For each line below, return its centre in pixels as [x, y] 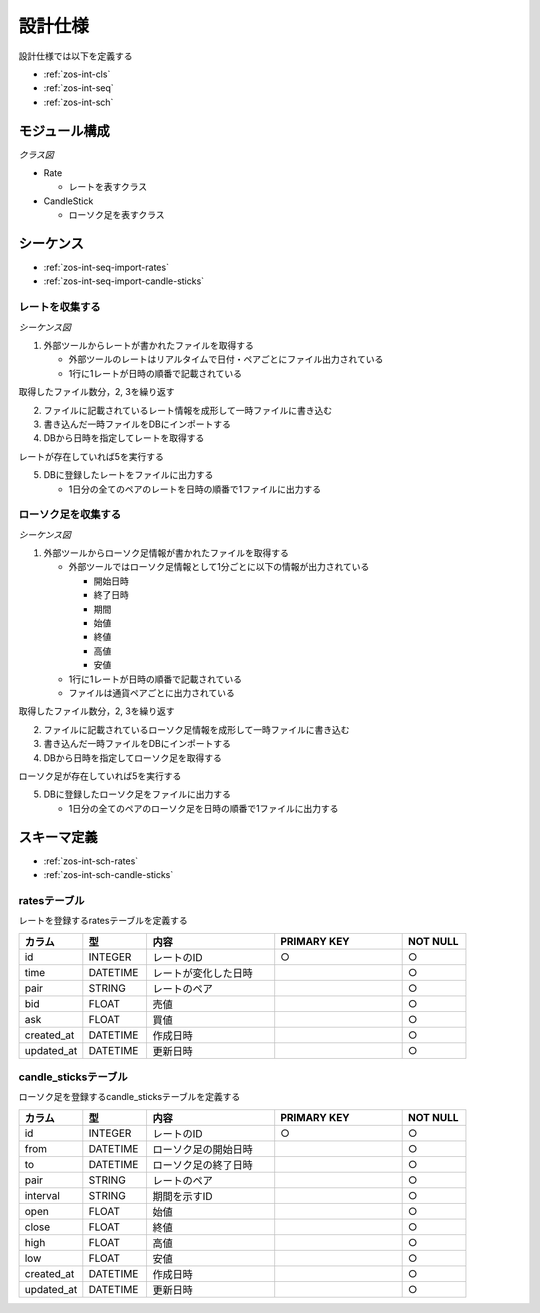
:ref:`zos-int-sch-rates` [91, 861]
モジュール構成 [64, 130]
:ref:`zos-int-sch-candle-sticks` [108, 874]
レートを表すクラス [108, 187]
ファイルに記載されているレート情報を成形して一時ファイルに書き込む [188, 410]
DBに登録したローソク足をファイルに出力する [137, 794]
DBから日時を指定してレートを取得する [124, 438]
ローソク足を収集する [70, 515]
